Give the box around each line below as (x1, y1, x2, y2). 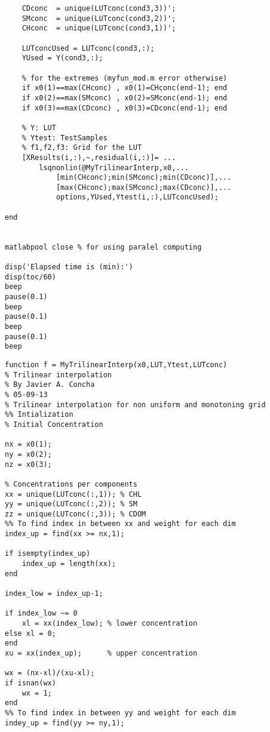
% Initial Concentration (5, 420, 103, 429)
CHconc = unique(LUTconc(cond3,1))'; (22, 24, 176, 33)
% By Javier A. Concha (5, 380, 95, 389)
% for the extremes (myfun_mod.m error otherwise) (22, 73, 228, 82)
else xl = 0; (5, 629, 56, 638)
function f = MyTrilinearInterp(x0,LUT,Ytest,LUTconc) (5, 360, 228, 369)
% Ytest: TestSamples (22, 133, 108, 142)
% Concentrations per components (5, 479, 137, 488)
